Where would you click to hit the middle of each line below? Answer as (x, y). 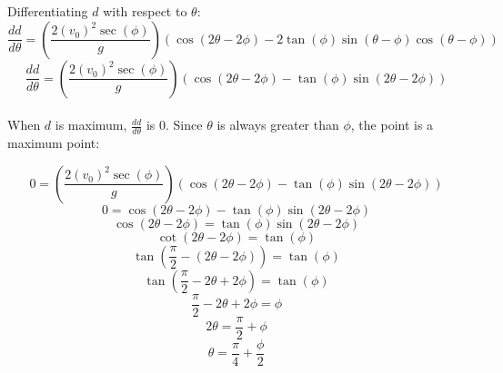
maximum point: (54, 143)
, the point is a (392, 125)
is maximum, (91, 125)
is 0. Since (174, 125)
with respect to (145, 11)
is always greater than (278, 125)
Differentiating (48, 11)
